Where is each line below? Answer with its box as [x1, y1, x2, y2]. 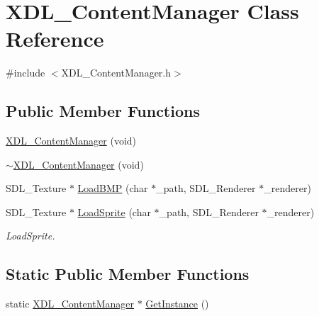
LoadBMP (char [77, 181, 148, 196]
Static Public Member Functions [6, 263, 250, 285]
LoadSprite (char [77, 204, 151, 219]
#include [6, 65, 45, 80]
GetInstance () [145, 296, 209, 311]
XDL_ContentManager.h [61, 65, 172, 80]
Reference [6, 24, 104, 53]
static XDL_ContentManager [6, 296, 134, 311]
